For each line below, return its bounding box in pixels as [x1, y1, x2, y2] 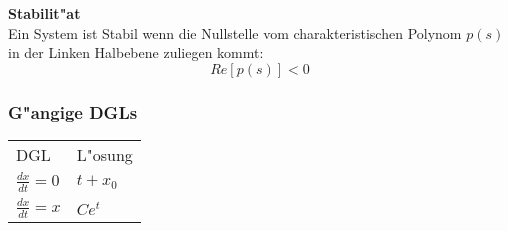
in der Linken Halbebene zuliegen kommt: [8, 42, 264, 63]
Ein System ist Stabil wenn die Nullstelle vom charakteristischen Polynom [8, 22, 462, 43]
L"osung [76, 143, 133, 166]
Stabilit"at [8, 3, 81, 23]
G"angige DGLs [8, 99, 138, 124]
